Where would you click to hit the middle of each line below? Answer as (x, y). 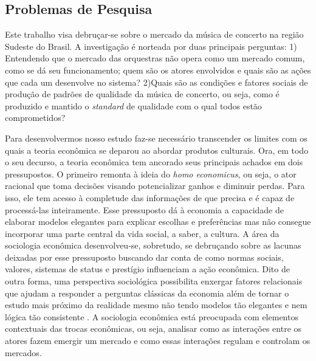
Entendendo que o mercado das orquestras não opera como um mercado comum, (155, 58)
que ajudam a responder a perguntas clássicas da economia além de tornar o (147, 293)
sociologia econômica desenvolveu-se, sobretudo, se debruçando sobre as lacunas (153, 245)
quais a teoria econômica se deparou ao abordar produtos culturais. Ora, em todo (157, 150)
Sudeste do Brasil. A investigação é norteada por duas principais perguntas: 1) (151, 46)
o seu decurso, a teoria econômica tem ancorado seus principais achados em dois (154, 162)
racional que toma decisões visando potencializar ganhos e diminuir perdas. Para (155, 186)
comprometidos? (35, 118)
